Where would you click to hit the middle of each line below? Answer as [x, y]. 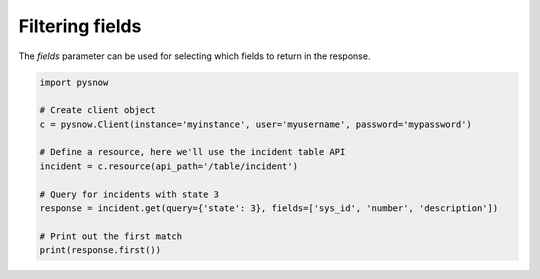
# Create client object [98, 110]
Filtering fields [80, 26]
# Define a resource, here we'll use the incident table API [192, 152]
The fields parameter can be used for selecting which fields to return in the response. [194, 56]
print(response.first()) [100, 250]
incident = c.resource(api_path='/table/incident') [169, 166]
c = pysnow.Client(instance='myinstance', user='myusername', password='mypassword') [255, 124]
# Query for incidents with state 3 [129, 194]
